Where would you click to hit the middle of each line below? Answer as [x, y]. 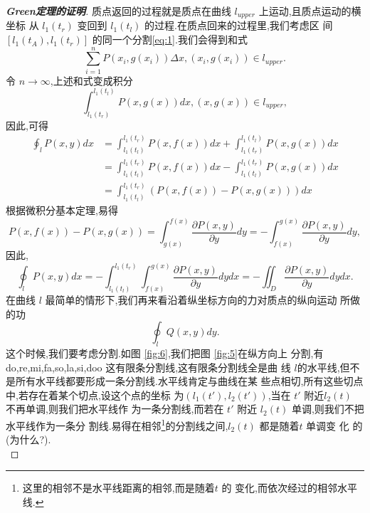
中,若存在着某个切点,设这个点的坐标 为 [95, 395]
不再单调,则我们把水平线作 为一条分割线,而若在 [115, 409]
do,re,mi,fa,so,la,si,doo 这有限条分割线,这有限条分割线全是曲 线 [148, 367]
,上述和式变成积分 [91, 80]
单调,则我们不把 [328, 409]
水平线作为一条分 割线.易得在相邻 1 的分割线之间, [117, 424]
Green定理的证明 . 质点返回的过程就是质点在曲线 [118, 11]
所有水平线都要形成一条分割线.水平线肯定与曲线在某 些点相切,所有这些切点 [189, 381]
